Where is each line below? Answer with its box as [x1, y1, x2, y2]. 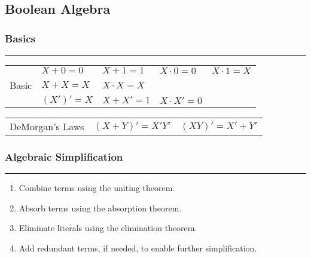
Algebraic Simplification [5, 149, 123, 164]
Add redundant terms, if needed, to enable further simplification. [19, 242, 257, 254]
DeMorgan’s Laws [10, 119, 84, 133]
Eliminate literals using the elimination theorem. [19, 222, 197, 234]
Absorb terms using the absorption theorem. [19, 201, 182, 214]
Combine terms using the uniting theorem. [19, 182, 175, 194]
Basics [5, 30, 35, 45]
